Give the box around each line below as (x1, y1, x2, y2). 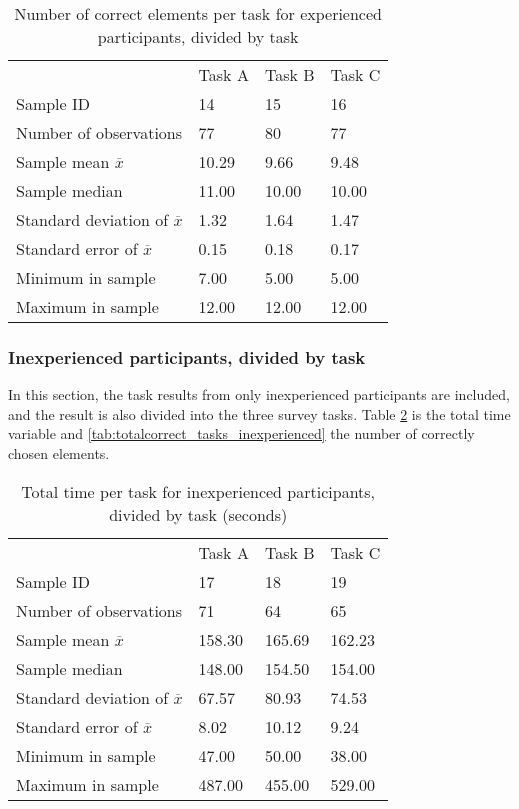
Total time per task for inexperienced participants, (21, 479, 376, 503)
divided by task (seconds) (109, 502, 288, 526)
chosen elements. (8, 443, 110, 463)
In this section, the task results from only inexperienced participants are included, (8, 384, 510, 405)
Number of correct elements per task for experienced (14, 2, 382, 25)
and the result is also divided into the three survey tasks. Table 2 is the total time (8, 403, 511, 424)
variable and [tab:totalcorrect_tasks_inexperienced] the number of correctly (8, 423, 475, 444)
